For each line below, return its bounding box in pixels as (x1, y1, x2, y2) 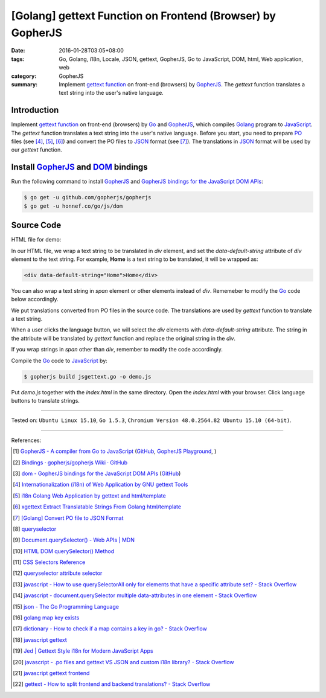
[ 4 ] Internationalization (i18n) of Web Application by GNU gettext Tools (13, 481, 188, 488)
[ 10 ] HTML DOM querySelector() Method (13, 547, 115, 555)
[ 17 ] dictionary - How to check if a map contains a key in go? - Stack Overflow (13, 625, 208, 632)
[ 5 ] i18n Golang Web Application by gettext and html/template (13, 492, 166, 499)
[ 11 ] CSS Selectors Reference (13, 559, 86, 566)
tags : (11, 55, 25, 63)
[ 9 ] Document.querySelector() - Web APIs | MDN (13, 536, 135, 543)
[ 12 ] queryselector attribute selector (13, 569, 103, 577)
